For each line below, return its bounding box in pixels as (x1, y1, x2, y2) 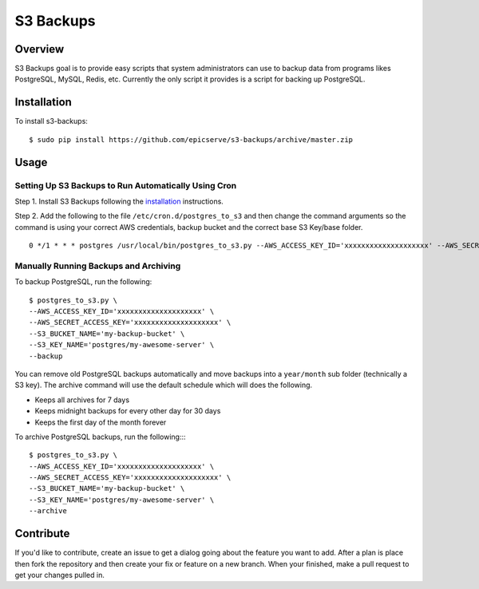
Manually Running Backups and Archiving (14, 260, 181, 271)
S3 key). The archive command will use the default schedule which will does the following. (14, 380, 313, 390)
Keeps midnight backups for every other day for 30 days (34, 406, 221, 416)
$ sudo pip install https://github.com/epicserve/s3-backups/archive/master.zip (29, 135, 354, 144)
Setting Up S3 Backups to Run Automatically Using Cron (14, 180, 237, 191)
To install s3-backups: (14, 117, 88, 126)
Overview (14, 42, 65, 56)
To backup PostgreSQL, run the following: (14, 277, 152, 287)
